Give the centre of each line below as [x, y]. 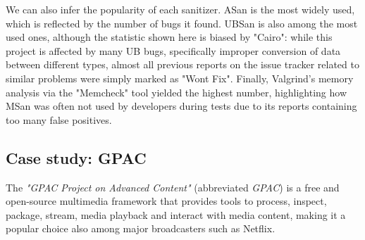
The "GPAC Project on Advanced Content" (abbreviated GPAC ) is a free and [173, 187]
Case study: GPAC [76, 157]
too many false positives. [59, 119]
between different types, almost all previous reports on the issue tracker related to [182, 64]
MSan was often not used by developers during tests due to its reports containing [181, 106]
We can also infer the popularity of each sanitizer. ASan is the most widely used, [180, 9]
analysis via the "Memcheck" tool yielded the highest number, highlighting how [177, 92]
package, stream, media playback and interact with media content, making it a [176, 214]
